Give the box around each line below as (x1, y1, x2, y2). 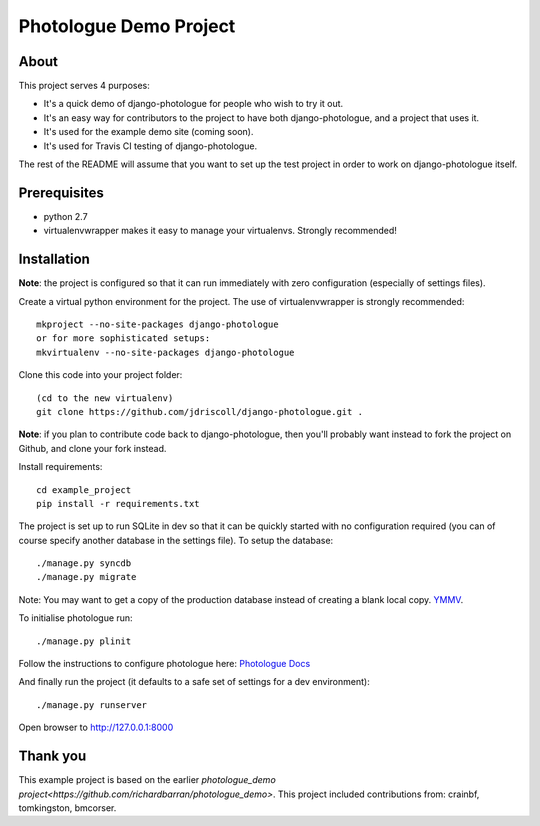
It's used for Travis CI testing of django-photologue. (43, 140, 258, 152)
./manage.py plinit (36, 635, 132, 647)
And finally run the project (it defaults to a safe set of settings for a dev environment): (18, 676, 370, 688)
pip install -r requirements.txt (36, 498, 200, 509)
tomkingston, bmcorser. (18, 801, 117, 814)
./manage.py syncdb (36, 558, 132, 569)
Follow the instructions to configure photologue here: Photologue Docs (18, 658, 311, 670)
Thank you (18, 748, 87, 765)
